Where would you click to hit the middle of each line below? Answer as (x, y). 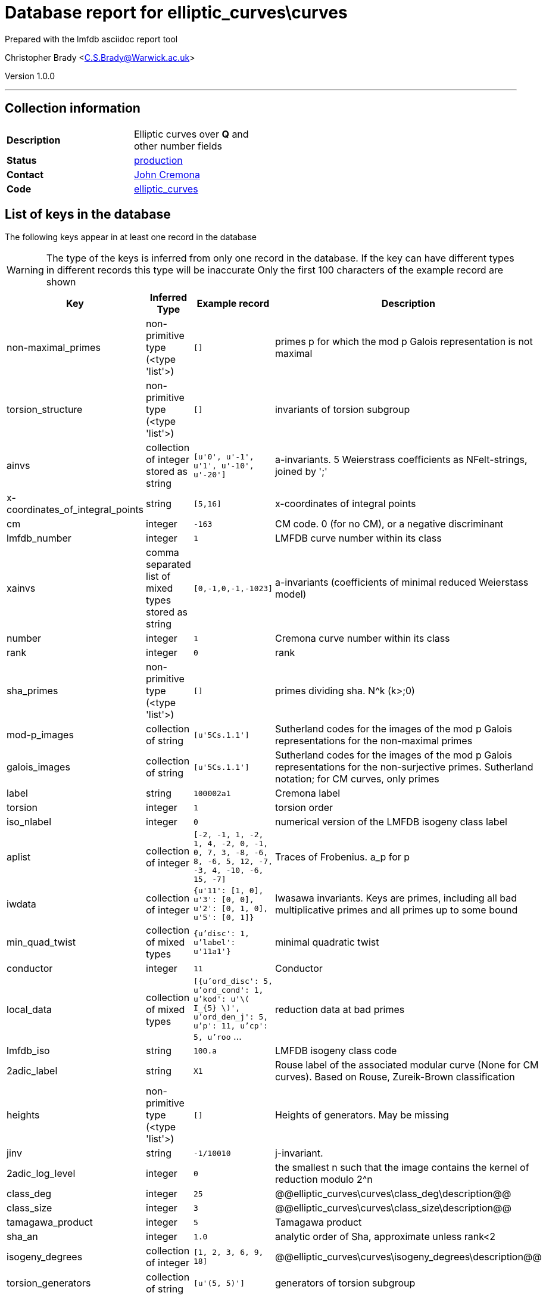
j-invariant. (299, 1153)
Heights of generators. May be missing (362, 1115)
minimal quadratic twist (327, 942)
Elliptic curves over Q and (191, 134)
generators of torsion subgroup (345, 1283)
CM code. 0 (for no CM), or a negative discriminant (389, 524)
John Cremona (167, 174)
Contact (25, 174)
